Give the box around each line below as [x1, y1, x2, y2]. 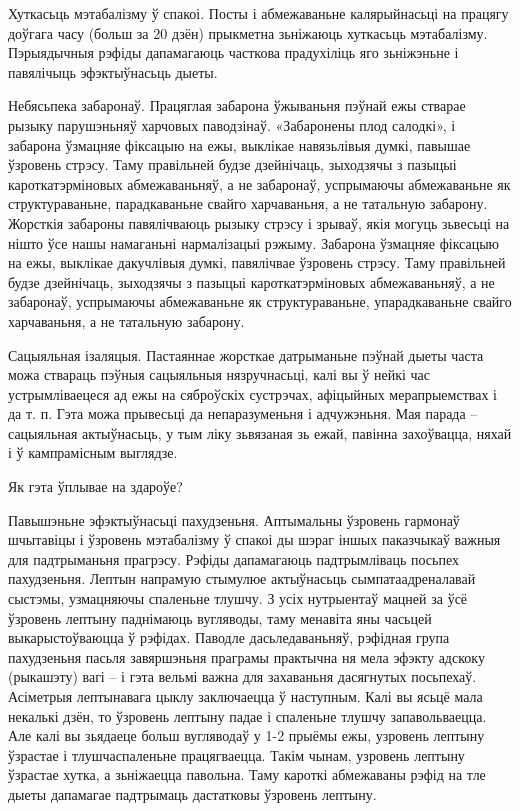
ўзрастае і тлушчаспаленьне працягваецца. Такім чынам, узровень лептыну [8, 744, 465, 765]
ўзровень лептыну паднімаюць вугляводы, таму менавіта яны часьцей [8, 607, 432, 628]
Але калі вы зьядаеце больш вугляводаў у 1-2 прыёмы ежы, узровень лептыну [8, 725, 485, 746]
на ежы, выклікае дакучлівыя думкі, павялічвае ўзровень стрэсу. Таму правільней [8, 252, 506, 273]
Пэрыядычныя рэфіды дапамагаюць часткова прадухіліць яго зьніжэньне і [8, 42, 459, 63]
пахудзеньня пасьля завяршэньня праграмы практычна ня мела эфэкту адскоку [8, 646, 485, 667]
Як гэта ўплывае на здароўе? [8, 476, 183, 497]
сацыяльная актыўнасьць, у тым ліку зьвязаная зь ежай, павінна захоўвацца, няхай [8, 422, 512, 443]
